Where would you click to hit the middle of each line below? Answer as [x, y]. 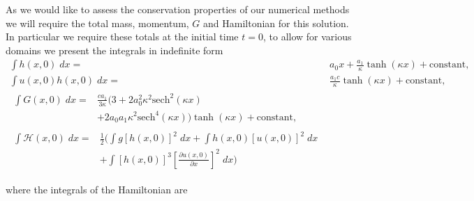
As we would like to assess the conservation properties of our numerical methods [178, 9]
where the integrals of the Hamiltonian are [97, 189]
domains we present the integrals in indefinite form [114, 50]
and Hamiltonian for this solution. [276, 23]
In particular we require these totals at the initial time [122, 37]
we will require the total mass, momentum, [97, 23]
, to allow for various [307, 37]
